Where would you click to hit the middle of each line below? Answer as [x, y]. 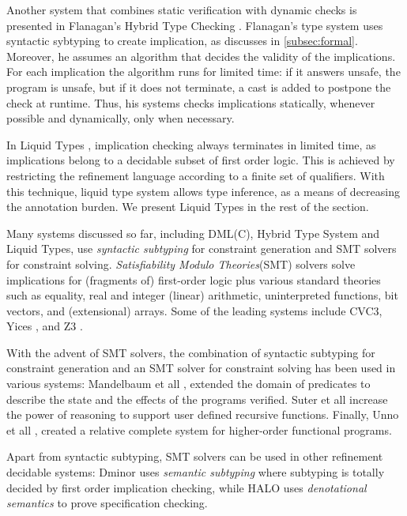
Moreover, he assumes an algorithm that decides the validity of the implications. [201, 56]
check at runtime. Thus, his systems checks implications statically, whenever [191, 102]
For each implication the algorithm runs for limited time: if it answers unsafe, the [203, 72]
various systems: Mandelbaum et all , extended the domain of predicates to [188, 384]
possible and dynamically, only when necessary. [121, 118]
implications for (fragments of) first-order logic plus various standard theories [194, 279]
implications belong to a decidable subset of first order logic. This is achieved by [201, 160]
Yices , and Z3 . [45, 326]
